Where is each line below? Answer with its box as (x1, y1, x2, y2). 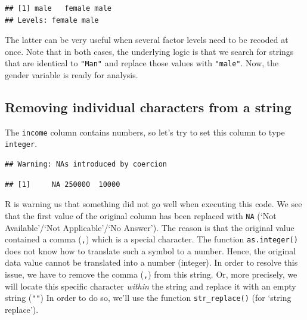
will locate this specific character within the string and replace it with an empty (5, 279, 296, 292)
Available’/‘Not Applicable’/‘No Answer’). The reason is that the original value (5, 221, 294, 233)
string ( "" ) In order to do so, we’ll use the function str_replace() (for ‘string (5, 291, 292, 304)
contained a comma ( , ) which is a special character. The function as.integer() (5, 233, 298, 245)
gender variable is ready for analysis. (5, 69, 138, 81)
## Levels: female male (5, 16, 99, 24)
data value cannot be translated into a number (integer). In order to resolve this (5, 256, 298, 269)
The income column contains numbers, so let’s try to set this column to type (5, 125, 285, 138)
